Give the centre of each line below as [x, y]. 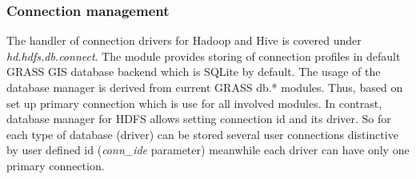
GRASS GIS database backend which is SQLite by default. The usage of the [194, 72]
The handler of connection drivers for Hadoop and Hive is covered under [184, 40]
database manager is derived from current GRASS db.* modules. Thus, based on [205, 87]
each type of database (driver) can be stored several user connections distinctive [202, 134]
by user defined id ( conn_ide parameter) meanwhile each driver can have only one [208, 150]
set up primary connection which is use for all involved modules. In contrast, [194, 103]
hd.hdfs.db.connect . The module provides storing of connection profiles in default [204, 56]
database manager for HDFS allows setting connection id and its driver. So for [199, 119]
